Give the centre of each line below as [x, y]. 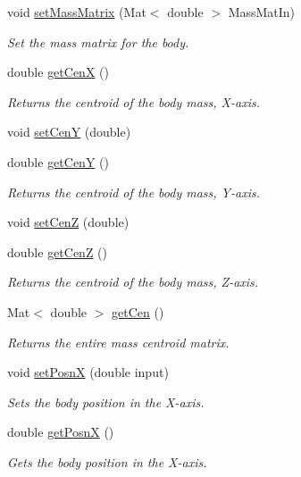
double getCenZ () [58, 251]
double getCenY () [58, 161]
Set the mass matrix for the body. [98, 42]
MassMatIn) [262, 12]
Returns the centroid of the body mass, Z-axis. [133, 282]
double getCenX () [58, 72]
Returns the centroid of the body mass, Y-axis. [134, 192]
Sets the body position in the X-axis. [106, 402]
